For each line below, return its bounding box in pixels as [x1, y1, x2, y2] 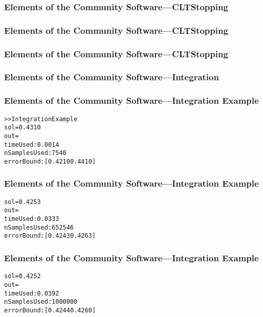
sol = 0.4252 [4, 273, 41, 280]
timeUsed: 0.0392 [4, 289, 59, 297]
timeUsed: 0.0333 [4, 215, 59, 223]
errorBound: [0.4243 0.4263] [4, 232, 96, 240]
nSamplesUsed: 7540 [4, 149, 67, 157]
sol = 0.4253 [4, 198, 41, 206]
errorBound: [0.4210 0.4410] [4, 157, 96, 165]
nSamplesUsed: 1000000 [4, 298, 78, 306]
